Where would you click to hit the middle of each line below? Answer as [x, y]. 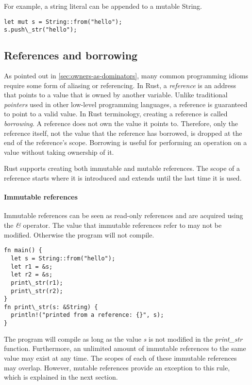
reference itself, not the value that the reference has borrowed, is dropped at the [123, 133]
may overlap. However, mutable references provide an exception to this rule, [117, 367]
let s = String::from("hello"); [63, 258]
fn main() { [23, 250]
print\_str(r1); [37, 283]
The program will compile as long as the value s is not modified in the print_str [123, 339]
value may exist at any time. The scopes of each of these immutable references [120, 357]
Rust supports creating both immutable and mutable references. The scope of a [122, 168]
